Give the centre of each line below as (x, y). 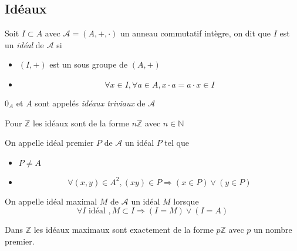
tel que (177, 143)
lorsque (186, 201)
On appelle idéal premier (49, 143)
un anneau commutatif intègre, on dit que (196, 33)
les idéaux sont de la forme (81, 123)
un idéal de (24, 44)
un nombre (273, 230)
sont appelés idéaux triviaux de (90, 103)
